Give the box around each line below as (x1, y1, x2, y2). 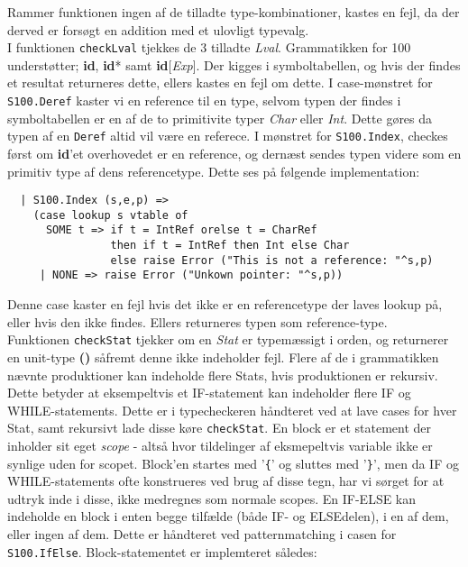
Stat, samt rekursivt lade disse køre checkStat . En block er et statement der (7, 418, 432, 437)
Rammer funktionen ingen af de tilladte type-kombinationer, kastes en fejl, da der (7, 3, 460, 21)
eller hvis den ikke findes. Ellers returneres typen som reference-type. (7, 312, 388, 331)
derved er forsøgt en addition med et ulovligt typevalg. (7, 20, 309, 39)
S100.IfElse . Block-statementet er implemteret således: (7, 542, 317, 561)
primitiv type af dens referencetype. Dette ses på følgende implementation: (7, 161, 420, 180)
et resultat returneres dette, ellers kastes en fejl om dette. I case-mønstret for (7, 73, 433, 92)
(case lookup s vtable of (32, 208, 188, 222)
